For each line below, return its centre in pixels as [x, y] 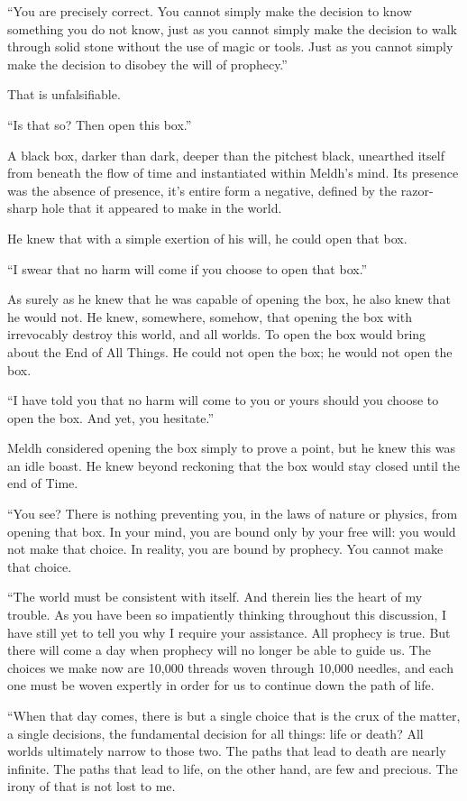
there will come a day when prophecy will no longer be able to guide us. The [219, 650]
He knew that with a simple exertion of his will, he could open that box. [207, 238]
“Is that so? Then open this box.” [100, 124]
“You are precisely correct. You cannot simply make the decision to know [210, 11]
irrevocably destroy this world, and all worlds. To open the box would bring [217, 334]
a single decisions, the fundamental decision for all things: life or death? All [215, 733]
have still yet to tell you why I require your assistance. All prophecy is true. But [229, 632]
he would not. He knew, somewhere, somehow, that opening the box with [210, 316]
